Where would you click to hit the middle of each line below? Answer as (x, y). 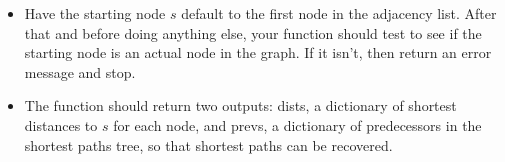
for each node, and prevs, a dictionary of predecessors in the (297, 124)
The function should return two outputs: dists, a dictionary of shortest (240, 105)
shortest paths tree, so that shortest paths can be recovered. (208, 144)
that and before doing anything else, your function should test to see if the (253, 32)
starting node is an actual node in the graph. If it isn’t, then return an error (258, 52)
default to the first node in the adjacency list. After (339, 13)
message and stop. (80, 71)
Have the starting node (95, 13)
